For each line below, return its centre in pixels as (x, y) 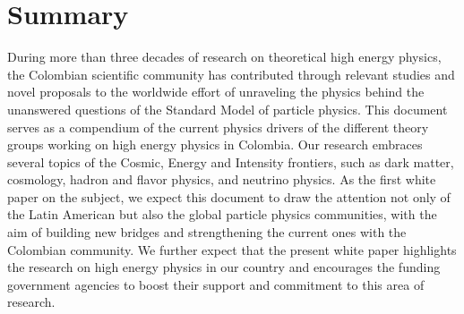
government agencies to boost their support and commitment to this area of (216, 284)
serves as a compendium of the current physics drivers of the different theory (218, 127)
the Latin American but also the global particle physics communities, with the (222, 214)
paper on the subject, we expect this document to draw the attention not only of (229, 196)
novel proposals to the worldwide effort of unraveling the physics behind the (216, 92)
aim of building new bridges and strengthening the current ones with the (207, 232)
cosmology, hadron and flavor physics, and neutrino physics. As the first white (222, 179)
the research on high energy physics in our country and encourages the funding (224, 267)
